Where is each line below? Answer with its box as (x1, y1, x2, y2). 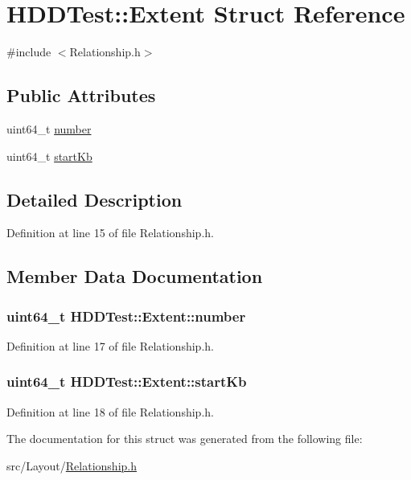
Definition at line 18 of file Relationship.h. (6, 403, 214, 420)
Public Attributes (6, 83, 156, 108)
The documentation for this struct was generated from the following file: (6, 430, 363, 447)
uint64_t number (6, 120, 92, 137)
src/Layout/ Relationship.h (6, 457, 137, 474)
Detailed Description (6, 187, 183, 211)
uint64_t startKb (6, 147, 92, 164)
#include (6, 43, 51, 60)
